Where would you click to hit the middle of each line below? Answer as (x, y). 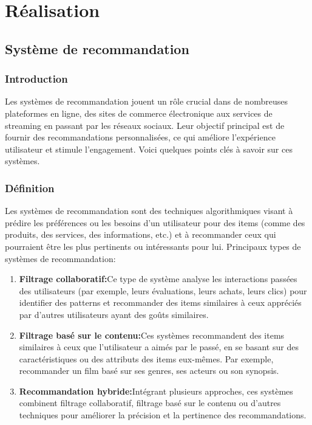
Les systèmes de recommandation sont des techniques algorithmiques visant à (149, 211)
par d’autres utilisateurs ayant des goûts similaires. (114, 314)
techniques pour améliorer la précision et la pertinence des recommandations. (163, 415)
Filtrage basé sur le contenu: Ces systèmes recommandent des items (152, 335)
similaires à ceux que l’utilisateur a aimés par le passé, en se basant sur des (159, 347)
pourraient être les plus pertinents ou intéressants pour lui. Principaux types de (153, 246)
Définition (30, 188)
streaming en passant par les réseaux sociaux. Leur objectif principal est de (145, 125)
